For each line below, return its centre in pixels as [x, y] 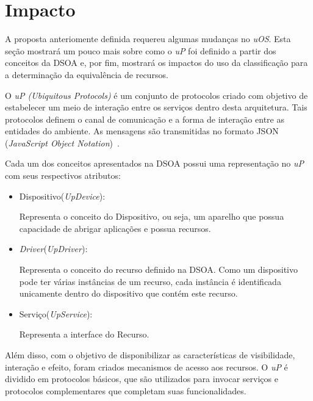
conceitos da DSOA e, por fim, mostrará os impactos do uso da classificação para [156, 63]
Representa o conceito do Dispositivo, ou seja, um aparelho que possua [152, 216]
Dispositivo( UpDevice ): [62, 196]
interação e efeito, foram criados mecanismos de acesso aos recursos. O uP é [146, 367]
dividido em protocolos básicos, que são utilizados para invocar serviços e [142, 379]
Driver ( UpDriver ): [53, 249]
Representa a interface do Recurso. [84, 334]
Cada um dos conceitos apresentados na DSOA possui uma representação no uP [154, 163]
